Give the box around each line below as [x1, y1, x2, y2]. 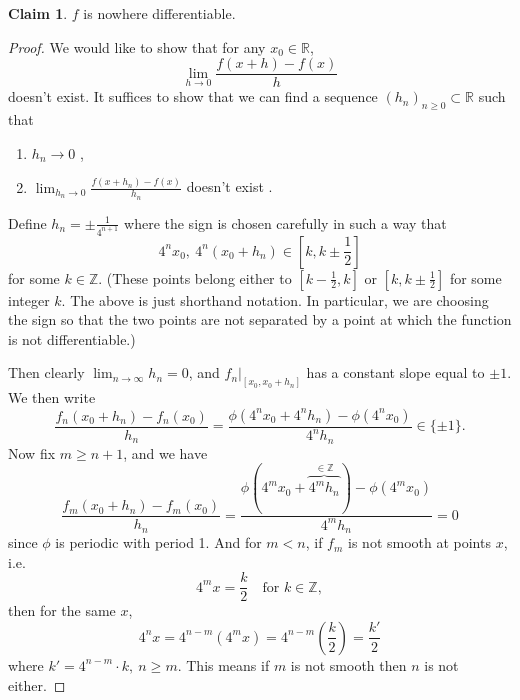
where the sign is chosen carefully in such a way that [124, 212, 447, 233]
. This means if [177, 654, 270, 675]
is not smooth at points [348, 532, 491, 553]
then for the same [8, 600, 116, 621]
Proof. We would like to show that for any [8, 36, 266, 57]
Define [8, 212, 47, 233]
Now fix [8, 442, 56, 463]
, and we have [123, 442, 208, 463]
